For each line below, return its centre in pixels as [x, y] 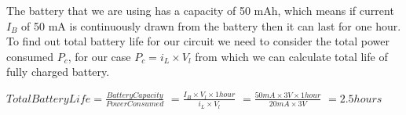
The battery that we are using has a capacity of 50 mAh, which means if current [200, 10]
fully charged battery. [58, 72]
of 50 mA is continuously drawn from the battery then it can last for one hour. [211, 25]
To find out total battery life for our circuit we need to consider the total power [198, 41]
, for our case [99, 56]
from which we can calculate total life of [291, 56]
